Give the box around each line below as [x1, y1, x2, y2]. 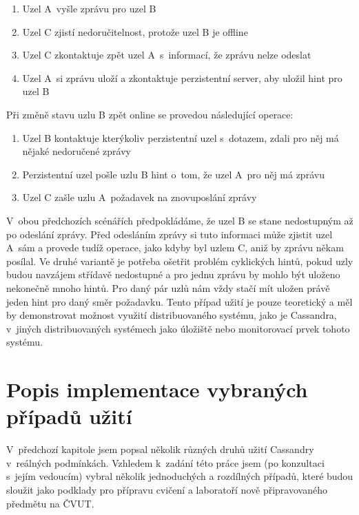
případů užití [6, 402, 132, 430]
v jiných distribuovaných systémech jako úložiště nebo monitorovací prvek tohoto [6, 321, 350, 335]
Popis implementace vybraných [6, 375, 308, 403]
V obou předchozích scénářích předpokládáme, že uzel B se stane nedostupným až [6, 213, 353, 227]
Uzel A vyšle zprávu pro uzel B [22, 1, 156, 15]
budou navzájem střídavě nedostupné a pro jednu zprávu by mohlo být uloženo [6, 267, 340, 282]
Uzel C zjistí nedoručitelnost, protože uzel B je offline [22, 24, 248, 39]
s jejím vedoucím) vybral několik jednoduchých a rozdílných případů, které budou [6, 469, 353, 483]
